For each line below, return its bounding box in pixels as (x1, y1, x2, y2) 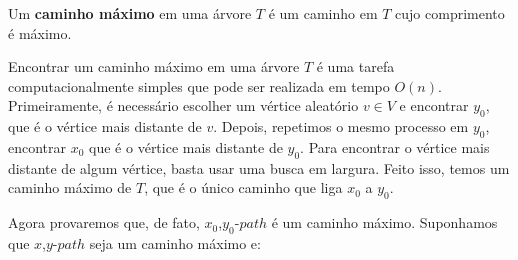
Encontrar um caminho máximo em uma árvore (8, 56, 300, 77)
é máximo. (8, 22, 72, 43)
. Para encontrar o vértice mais (300, 136, 490, 157)
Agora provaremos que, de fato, (8, 212, 200, 233)
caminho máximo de (8, 177, 132, 198)
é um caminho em (268, 3, 378, 23)
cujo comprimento (395, 3, 505, 23)
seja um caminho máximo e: (89, 232, 261, 253)
